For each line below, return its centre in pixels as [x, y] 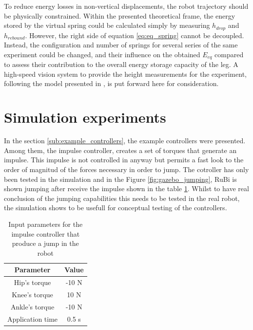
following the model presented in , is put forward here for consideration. [111, 83]
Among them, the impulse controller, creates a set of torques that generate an [120, 150]
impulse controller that [46, 233]
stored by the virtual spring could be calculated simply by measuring [107, 25]
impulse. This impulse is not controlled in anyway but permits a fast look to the [124, 160]
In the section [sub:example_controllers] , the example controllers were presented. [125, 141]
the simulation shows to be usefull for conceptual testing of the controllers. [116, 208]
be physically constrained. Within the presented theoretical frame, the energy [120, 15]
